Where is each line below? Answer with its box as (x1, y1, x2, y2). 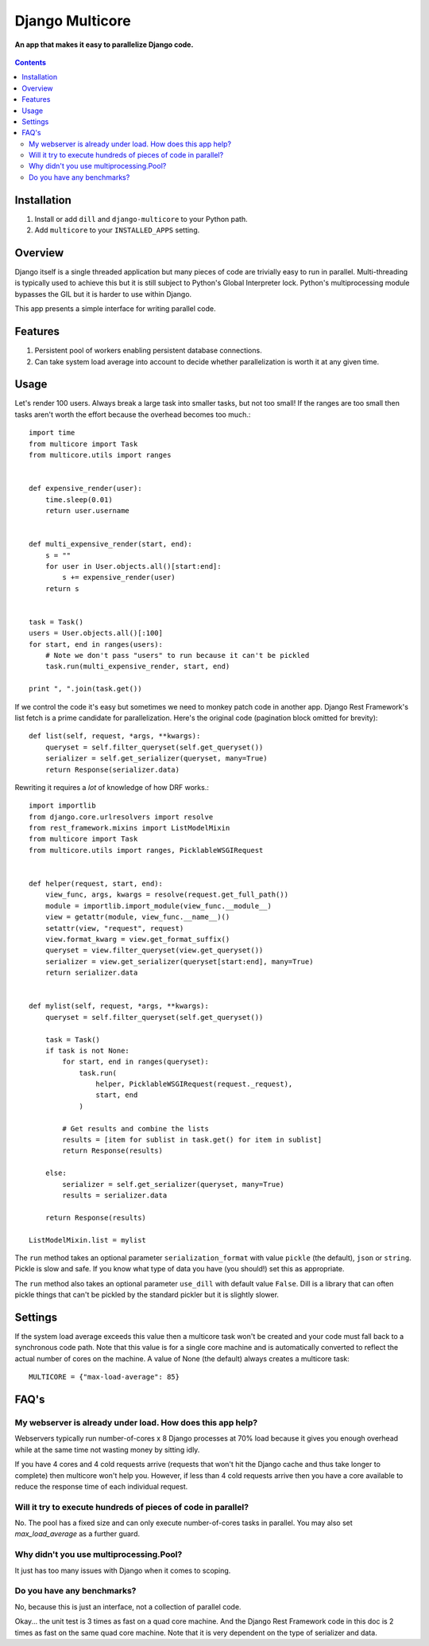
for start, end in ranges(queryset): (62, 1057, 210, 1066)
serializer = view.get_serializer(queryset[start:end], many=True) (44, 957, 314, 966)
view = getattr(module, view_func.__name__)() (44, 912, 230, 922)
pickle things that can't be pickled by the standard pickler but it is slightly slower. (14, 1290, 280, 1300)
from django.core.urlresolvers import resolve (29, 812, 214, 821)
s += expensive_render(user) (62, 573, 176, 582)
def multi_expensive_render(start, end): (29, 539, 192, 549)
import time (29, 428, 75, 438)
